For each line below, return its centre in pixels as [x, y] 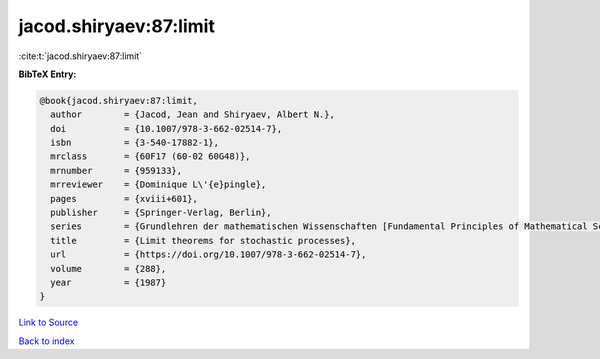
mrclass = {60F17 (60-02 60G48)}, [150, 156]
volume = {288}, [108, 268]
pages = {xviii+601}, [124, 198]
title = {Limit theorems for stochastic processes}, [203, 240]
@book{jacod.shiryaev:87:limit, [119, 100]
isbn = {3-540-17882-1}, [135, 143]
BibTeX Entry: [47, 74]
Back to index [46, 341]
